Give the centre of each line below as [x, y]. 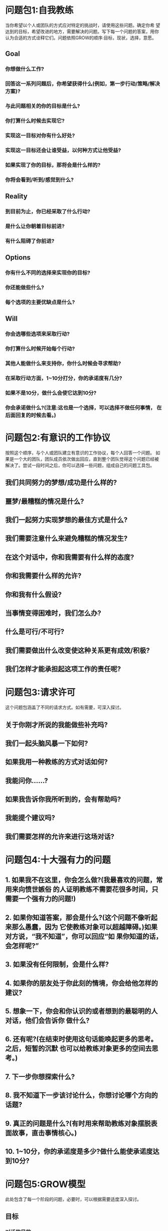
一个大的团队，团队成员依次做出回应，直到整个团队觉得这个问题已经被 [86, 459]
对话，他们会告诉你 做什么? [47, 1020]
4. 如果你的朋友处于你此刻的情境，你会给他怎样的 [81, 983]
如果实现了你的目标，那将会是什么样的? [53, 165]
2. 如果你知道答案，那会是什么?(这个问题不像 [75, 917]
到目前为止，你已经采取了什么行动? [48, 211]
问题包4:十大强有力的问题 [58, 860]
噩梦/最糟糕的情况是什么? [45, 501]
